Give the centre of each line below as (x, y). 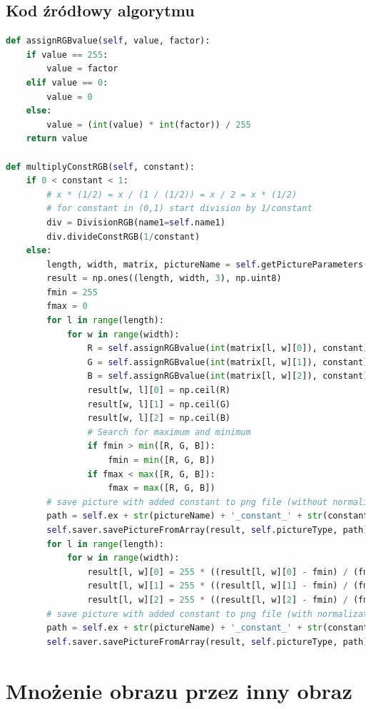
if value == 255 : (67, 55)
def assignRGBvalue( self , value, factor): (108, 41)
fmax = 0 (67, 306)
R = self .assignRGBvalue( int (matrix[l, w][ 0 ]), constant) (228, 348)
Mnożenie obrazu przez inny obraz (179, 690)
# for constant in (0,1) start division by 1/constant (179, 209)
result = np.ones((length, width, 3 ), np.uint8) (164, 279)
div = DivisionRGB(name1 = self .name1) (136, 222)
